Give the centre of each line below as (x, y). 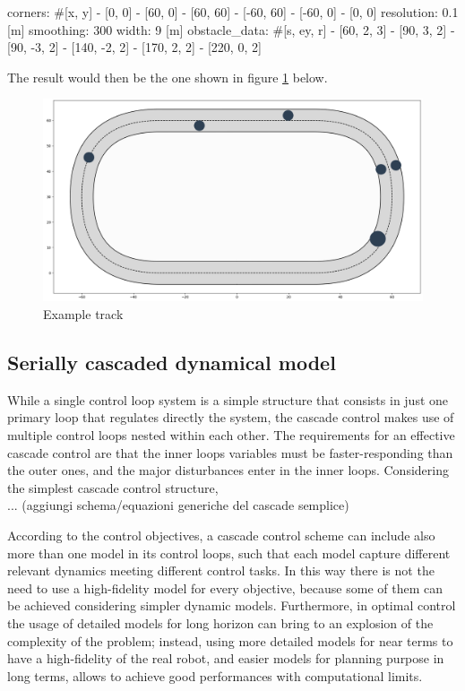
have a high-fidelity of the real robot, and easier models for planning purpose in (226, 658)
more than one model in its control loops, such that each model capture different (229, 553)
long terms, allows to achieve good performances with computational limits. (215, 675)
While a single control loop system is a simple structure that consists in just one (228, 399)
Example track (83, 314)
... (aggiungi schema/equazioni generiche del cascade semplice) (178, 505)
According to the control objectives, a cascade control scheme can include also (221, 535)
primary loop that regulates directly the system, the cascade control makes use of (231, 417)
